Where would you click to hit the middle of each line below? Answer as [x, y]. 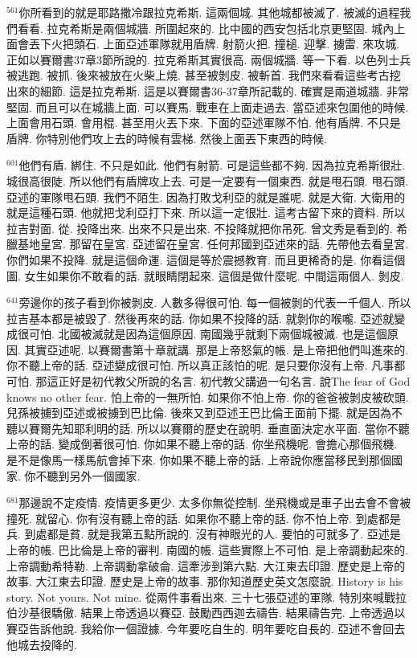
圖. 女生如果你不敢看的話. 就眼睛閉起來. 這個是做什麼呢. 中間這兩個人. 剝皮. [205, 275]
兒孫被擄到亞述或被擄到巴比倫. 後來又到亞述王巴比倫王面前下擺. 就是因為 [199, 413]
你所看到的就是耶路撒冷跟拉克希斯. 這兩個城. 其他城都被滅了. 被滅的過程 [209, 12]
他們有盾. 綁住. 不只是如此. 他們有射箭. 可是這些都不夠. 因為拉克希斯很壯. [212, 165]
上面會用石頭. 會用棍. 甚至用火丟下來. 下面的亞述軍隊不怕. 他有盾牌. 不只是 [204, 123]
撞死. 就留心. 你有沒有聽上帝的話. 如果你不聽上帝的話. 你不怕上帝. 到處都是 [204, 518]
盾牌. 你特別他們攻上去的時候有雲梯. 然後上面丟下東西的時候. [167, 138]
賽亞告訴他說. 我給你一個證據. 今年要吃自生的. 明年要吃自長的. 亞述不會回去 [206, 628]
